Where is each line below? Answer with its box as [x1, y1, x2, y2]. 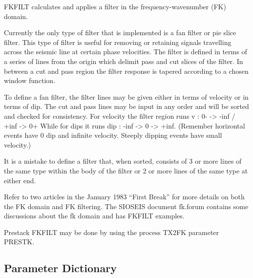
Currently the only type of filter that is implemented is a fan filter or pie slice [4, 27, 236, 38]
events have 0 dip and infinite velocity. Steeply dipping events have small [4, 130, 222, 140]
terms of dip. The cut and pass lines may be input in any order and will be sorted [4, 101, 249, 111]
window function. [4, 75, 56, 86]
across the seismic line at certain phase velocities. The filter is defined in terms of [4, 46, 247, 57]
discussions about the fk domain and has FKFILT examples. [4, 211, 185, 221]
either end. [4, 175, 36, 185]
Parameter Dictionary [4, 260, 117, 276]
